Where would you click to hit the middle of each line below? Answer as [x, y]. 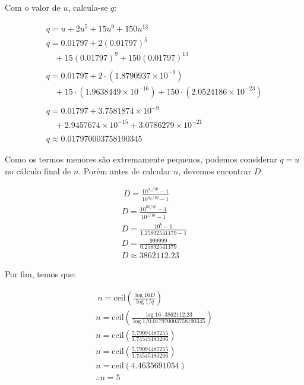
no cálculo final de [38, 170]
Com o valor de [33, 7]
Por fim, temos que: [41, 274]
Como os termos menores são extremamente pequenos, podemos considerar [141, 159]
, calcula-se [88, 7]
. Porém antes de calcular [125, 170]
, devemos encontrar [215, 170]
